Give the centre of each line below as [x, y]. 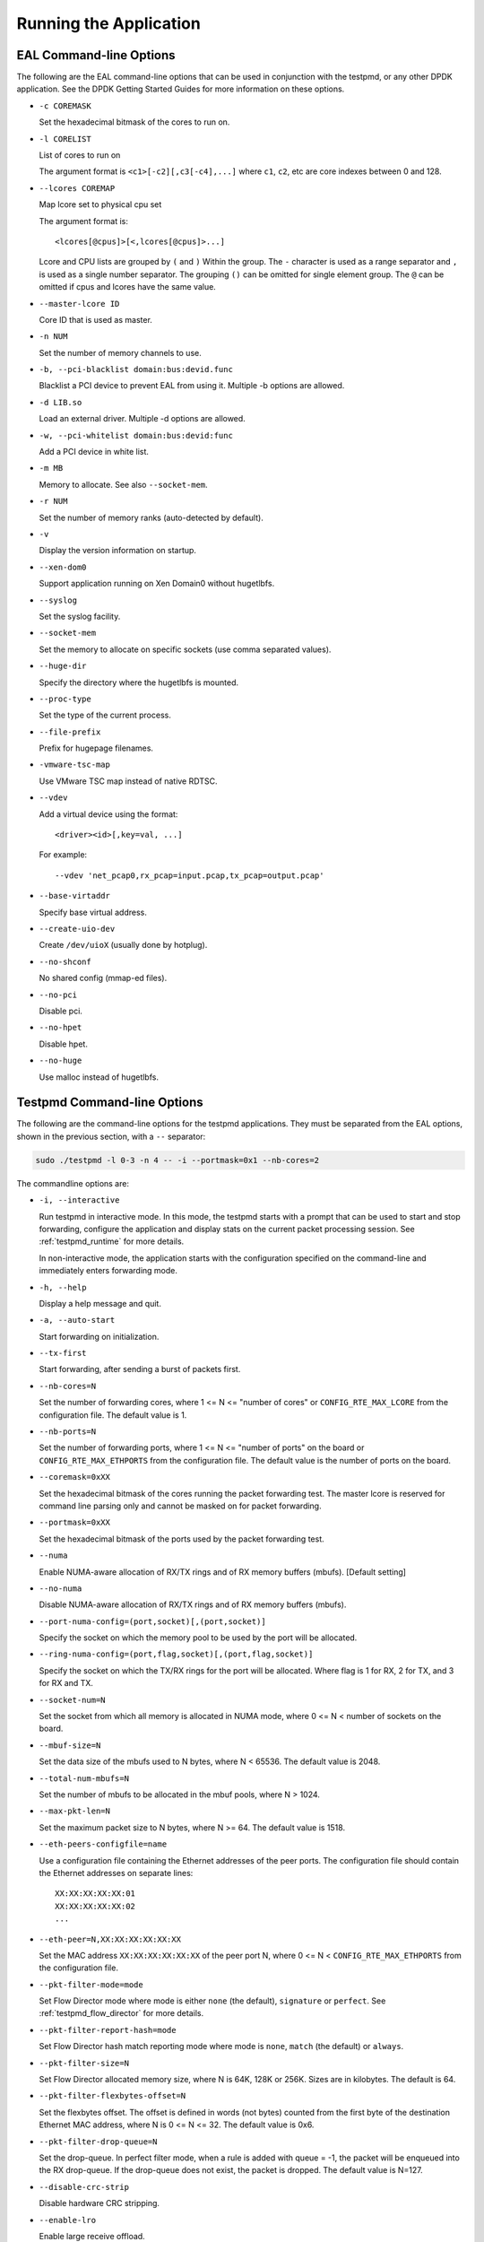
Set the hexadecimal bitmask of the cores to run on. [134, 122]
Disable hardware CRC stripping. [99, 2203]
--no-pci [58, 995]
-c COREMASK [65, 106]
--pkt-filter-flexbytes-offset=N [112, 2096]
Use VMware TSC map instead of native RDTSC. [128, 781]
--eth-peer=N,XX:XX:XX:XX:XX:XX [110, 1939]
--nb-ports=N [68, 1432]
